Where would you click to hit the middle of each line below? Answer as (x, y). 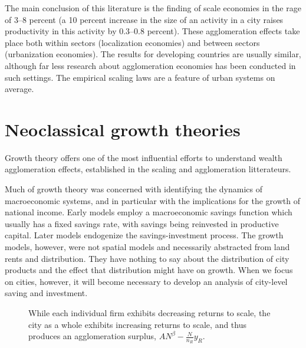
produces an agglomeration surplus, (92, 336)
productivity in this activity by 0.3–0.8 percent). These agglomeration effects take (152, 31)
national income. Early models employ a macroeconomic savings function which (149, 212)
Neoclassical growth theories (123, 129)
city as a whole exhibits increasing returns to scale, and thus (138, 324)
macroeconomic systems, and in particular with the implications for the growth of (153, 200)
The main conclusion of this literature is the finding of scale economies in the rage (153, 8)
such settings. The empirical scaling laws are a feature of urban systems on (140, 77)
